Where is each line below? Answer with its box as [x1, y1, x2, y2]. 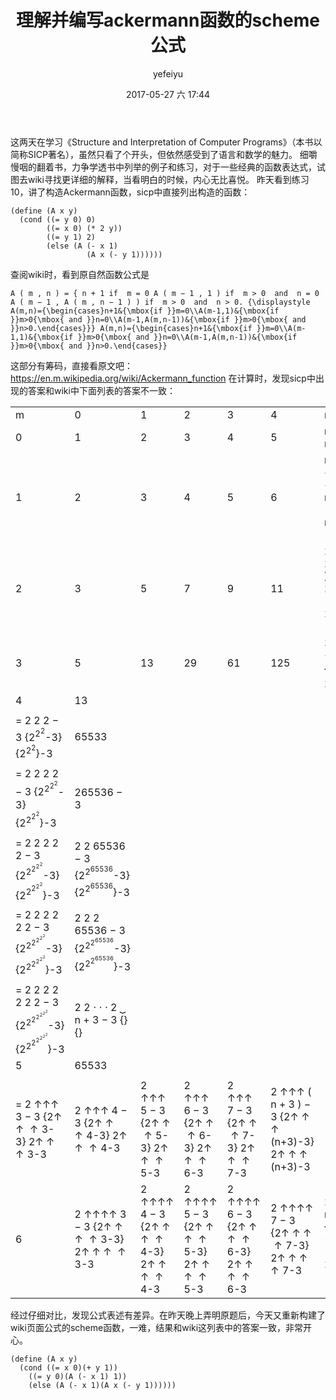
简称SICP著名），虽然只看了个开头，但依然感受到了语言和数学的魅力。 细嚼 [10, 148, 318, 160]
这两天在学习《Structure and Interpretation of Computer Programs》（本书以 [10, 136, 323, 148]
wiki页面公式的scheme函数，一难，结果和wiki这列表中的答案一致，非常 [10, 1321, 304, 1333]
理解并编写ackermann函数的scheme [16, 9, 320, 32]
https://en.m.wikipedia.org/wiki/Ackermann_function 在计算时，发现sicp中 [10, 372, 316, 384]
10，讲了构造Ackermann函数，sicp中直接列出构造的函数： [10, 186, 251, 198]
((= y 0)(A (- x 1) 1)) [28, 1371, 128, 1381]
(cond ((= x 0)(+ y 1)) [19, 1362, 118, 1373]
